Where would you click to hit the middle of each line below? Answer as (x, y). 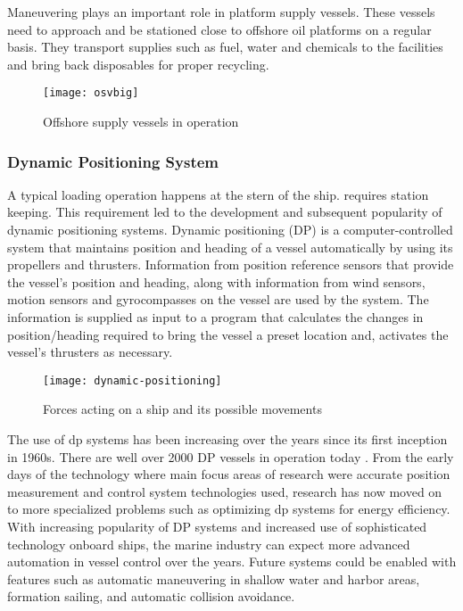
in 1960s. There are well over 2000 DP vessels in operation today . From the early (231, 456)
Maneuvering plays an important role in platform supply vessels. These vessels (221, 12)
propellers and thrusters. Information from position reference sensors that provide (231, 264)
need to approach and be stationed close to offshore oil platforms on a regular (219, 29)
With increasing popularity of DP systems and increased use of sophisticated (217, 526)
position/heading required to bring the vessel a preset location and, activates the (228, 334)
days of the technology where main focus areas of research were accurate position (229, 474)
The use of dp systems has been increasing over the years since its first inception (227, 439)
